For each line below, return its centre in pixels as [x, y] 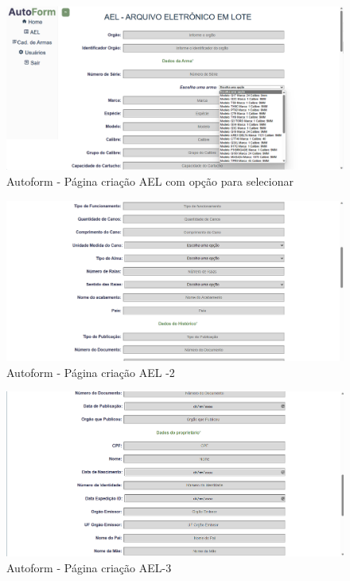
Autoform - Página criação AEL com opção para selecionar [150, 181]
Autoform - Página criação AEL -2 [91, 372]
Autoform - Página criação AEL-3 [89, 567]
